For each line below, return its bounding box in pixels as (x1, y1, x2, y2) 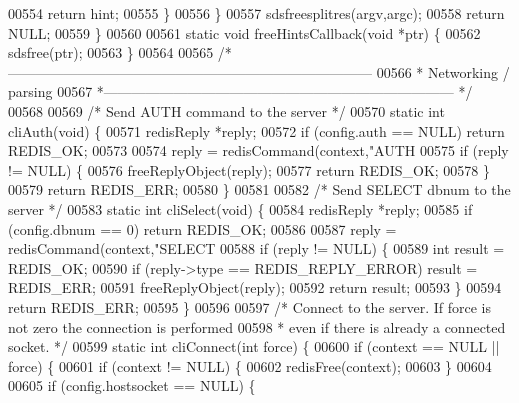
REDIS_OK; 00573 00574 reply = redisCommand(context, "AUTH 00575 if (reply (8, 140, 509, 161)
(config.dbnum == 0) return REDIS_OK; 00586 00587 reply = (8, 218, 397, 239)
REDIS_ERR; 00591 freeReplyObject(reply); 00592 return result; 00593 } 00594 (8, 277, 502, 298)
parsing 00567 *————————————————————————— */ (8, 81, 473, 102)
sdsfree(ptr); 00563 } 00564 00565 (8, 42, 214, 63)
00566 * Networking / (376, 61, 510, 82)
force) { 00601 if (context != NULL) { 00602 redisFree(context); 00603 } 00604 (8, 355, 492, 376)
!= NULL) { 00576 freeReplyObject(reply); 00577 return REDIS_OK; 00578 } (8, 159, 491, 180)
